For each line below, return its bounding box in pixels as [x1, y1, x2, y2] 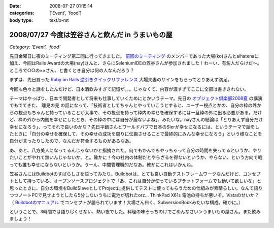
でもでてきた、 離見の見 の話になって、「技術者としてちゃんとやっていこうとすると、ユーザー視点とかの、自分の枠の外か [9, 102, 262, 109]
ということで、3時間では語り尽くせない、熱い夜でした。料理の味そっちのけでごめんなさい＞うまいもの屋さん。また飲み [9, 208, 261, 214]
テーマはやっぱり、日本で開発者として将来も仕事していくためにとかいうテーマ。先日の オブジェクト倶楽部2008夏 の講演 [9, 95, 262, 102]
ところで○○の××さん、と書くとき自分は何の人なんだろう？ [9, 67, 134, 73]
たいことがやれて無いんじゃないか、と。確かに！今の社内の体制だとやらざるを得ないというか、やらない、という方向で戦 [9, 154, 263, 160]
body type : [9, 17, 33, 23]
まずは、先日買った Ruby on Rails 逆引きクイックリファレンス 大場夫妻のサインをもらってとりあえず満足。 [9, 77, 232, 83]
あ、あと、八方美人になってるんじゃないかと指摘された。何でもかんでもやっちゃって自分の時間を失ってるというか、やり [9, 147, 262, 153]
